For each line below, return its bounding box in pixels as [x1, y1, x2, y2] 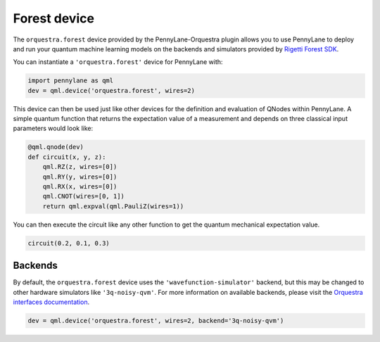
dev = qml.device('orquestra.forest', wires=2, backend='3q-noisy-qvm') [27, 317, 284, 325]
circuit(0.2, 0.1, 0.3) [27, 239, 110, 247]
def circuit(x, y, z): [27, 153, 106, 161]
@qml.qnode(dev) [27, 143, 84, 151]
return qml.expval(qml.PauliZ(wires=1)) [42, 202, 184, 210]
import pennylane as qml [27, 77, 114, 84]
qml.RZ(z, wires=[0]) [42, 163, 118, 171]
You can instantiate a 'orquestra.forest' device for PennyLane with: [13, 58, 223, 66]
